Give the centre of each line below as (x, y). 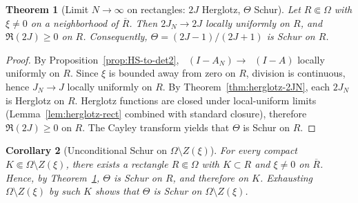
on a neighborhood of (74, 22)
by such (64, 191)
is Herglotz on (35, 100)
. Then (143, 22)
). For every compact (253, 150)
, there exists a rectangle (117, 163)
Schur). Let (277, 9)
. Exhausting (286, 177)
